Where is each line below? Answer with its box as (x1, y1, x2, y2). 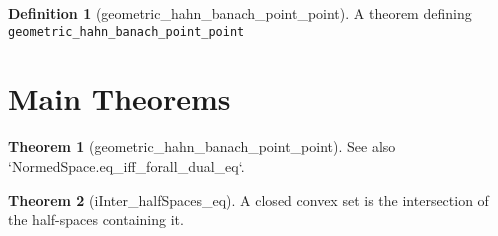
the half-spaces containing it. (8, 209, 184, 230)
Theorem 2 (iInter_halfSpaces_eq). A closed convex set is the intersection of (8, 189, 489, 210)
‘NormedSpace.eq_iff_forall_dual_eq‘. (8, 155, 245, 176)
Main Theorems (8, 78, 231, 119)
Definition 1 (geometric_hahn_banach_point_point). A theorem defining (8, 3, 472, 23)
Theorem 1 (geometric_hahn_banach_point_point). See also (8, 136, 396, 157)
